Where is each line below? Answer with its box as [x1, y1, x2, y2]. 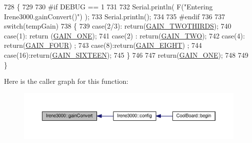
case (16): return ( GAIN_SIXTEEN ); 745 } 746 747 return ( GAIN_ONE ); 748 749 [4, 49, 249, 60]
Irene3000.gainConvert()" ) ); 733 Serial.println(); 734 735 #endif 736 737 [4, 11, 225, 21]
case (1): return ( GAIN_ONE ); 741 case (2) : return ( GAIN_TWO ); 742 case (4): [4, 30, 245, 40]
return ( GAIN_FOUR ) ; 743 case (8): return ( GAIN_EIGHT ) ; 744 [4, 40, 202, 50]
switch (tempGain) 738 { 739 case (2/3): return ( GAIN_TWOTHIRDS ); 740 [4, 21, 231, 31]
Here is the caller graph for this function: [4, 76, 129, 86]
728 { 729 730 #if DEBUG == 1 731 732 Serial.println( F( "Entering [4, 1, 213, 11]
